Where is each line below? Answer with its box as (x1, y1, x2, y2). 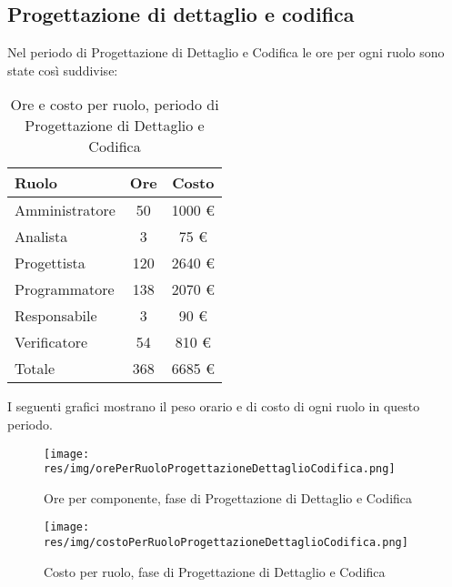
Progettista (15, 252, 85, 274)
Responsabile (15, 305, 97, 327)
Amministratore (15, 199, 116, 221)
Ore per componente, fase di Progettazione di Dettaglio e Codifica (44, 488, 413, 507)
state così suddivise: (7, 60, 118, 79)
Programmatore (15, 278, 115, 300)
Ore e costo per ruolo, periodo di (10, 94, 219, 116)
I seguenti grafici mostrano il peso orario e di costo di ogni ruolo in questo (7, 397, 420, 416)
